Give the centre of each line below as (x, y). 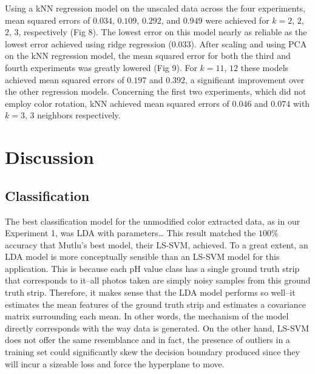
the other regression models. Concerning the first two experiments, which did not (156, 91)
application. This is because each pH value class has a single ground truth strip (152, 268)
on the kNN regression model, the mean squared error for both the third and (148, 56)
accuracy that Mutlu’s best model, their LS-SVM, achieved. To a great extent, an (157, 244)
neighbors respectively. (79, 115)
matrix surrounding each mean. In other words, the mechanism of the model (147, 316)
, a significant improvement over (245, 79)
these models (265, 67)
